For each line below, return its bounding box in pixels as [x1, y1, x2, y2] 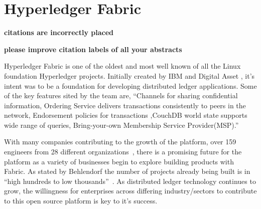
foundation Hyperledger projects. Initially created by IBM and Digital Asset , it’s [4, 70, 255, 81]
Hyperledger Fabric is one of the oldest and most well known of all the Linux [4, 61, 241, 71]
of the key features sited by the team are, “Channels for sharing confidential [4, 90, 238, 101]
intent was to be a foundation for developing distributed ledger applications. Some [4, 80, 257, 91]
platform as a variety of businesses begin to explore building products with [4, 156, 234, 166]
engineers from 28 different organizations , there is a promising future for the [4, 146, 242, 157]
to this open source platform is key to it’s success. [4, 195, 158, 206]
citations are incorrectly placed [4, 27, 114, 38]
